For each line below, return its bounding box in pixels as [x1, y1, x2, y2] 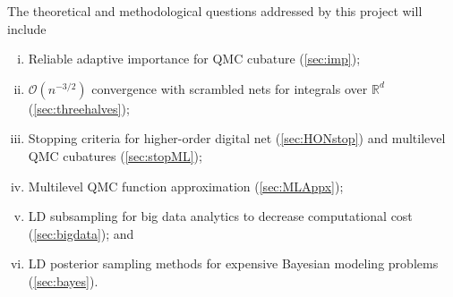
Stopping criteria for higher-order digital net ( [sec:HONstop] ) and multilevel [28, 129, 446, 148]
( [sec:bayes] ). [28, 271, 98, 290]
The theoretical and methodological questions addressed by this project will [7, 2, 423, 20]
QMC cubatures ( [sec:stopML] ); [28, 146, 202, 165]
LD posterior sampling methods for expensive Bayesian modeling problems [28, 254, 439, 273]
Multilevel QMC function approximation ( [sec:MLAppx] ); [28, 176, 344, 195]
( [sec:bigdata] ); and [28, 224, 134, 242]
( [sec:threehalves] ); [28, 98, 130, 117]
